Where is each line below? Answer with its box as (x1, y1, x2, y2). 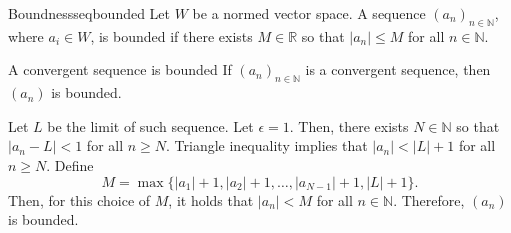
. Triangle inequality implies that (166, 135, 368, 156)
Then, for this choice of (8, 189, 151, 210)
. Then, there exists (289, 115, 409, 136)
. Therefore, (393, 189, 465, 210)
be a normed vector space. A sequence (192, 3, 426, 23)
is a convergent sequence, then (305, 59, 491, 80)
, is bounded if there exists (90, 25, 253, 46)
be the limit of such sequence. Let (47, 115, 254, 136)
